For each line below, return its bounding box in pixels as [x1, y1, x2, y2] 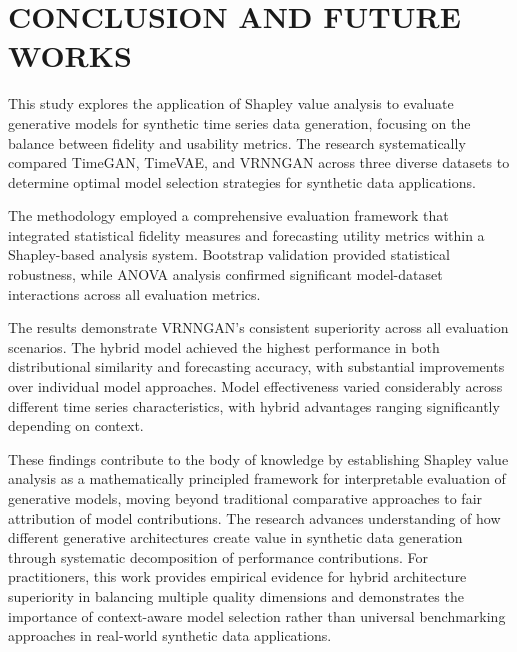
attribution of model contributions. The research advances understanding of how [8, 507, 501, 528]
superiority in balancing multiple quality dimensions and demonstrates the [8, 585, 464, 606]
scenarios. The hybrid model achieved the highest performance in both [8, 336, 440, 357]
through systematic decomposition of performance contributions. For [8, 546, 428, 567]
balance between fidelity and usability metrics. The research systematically [8, 132, 466, 153]
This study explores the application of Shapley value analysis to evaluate [8, 93, 454, 114]
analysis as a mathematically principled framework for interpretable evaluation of [8, 468, 506, 489]
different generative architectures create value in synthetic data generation [8, 527, 463, 548]
